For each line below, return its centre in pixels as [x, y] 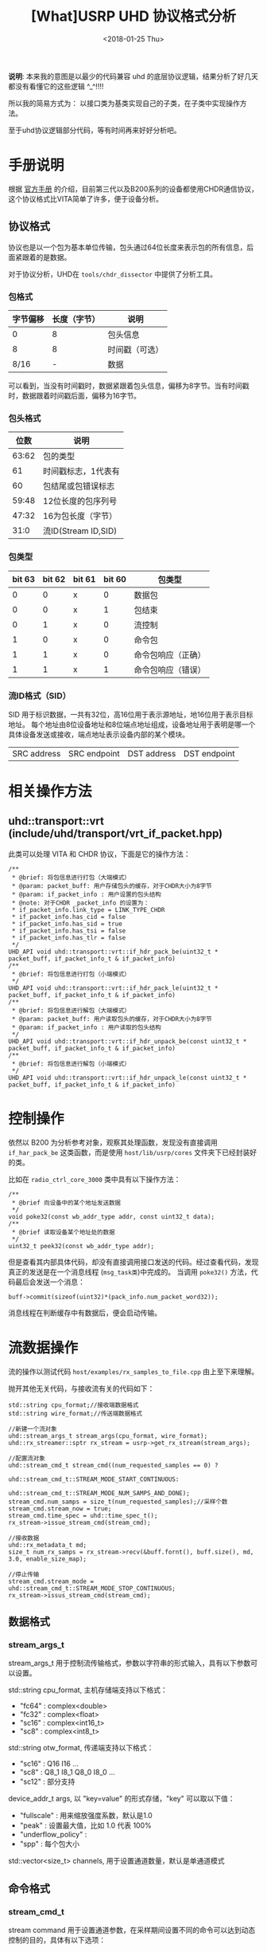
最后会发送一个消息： [50, 1282]
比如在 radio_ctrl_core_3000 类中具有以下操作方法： [95, 1179]
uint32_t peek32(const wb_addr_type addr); [81, 1246]
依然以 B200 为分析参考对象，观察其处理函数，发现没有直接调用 [113, 1142]
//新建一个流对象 [33, 1429]
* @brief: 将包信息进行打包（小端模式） [71, 974]
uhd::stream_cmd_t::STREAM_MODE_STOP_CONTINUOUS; [92, 1588]
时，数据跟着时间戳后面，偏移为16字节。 [75, 395]
